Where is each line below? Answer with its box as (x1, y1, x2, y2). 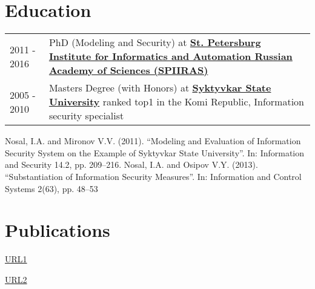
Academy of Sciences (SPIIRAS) (48, 63, 208, 78)
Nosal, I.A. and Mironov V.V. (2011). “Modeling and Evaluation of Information (5, 135, 301, 147)
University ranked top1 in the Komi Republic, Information (48, 95, 304, 109)
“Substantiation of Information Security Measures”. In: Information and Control (5, 170, 302, 182)
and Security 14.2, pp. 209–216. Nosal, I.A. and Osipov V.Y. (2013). (5, 158, 258, 171)
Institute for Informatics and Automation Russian (48, 49, 293, 64)
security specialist (48, 108, 124, 123)
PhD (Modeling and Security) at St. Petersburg (48, 35, 261, 50)
